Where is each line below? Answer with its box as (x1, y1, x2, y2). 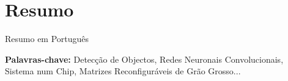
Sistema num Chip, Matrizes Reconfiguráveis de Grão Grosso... (5, 65, 241, 77)
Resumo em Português (5, 32, 89, 45)
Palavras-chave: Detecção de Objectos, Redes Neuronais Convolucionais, (5, 52, 284, 65)
